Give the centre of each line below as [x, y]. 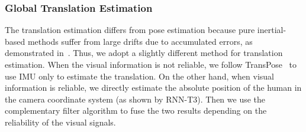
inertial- [272, 30]
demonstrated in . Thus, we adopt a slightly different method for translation [144, 53]
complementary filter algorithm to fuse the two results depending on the [136, 110]
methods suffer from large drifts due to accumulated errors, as [140, 41]
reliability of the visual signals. [60, 122]
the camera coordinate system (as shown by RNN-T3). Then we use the [135, 99]
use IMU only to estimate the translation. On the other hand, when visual [140, 76]
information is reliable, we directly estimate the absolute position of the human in [153, 88]
